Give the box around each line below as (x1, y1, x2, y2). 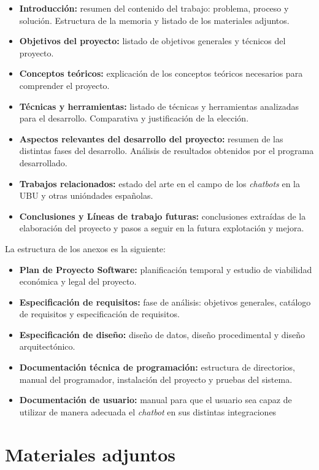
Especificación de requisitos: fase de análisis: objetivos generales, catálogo (19, 295, 311, 308)
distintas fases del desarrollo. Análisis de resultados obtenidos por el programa (19, 144, 314, 157)
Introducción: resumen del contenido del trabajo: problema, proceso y (19, 2, 289, 14)
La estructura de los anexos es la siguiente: (5, 242, 166, 255)
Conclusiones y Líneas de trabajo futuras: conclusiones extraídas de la (19, 209, 306, 222)
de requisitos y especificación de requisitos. (19, 307, 180, 320)
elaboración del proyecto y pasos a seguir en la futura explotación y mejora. (19, 222, 304, 234)
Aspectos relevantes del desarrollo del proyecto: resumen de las (19, 132, 283, 145)
